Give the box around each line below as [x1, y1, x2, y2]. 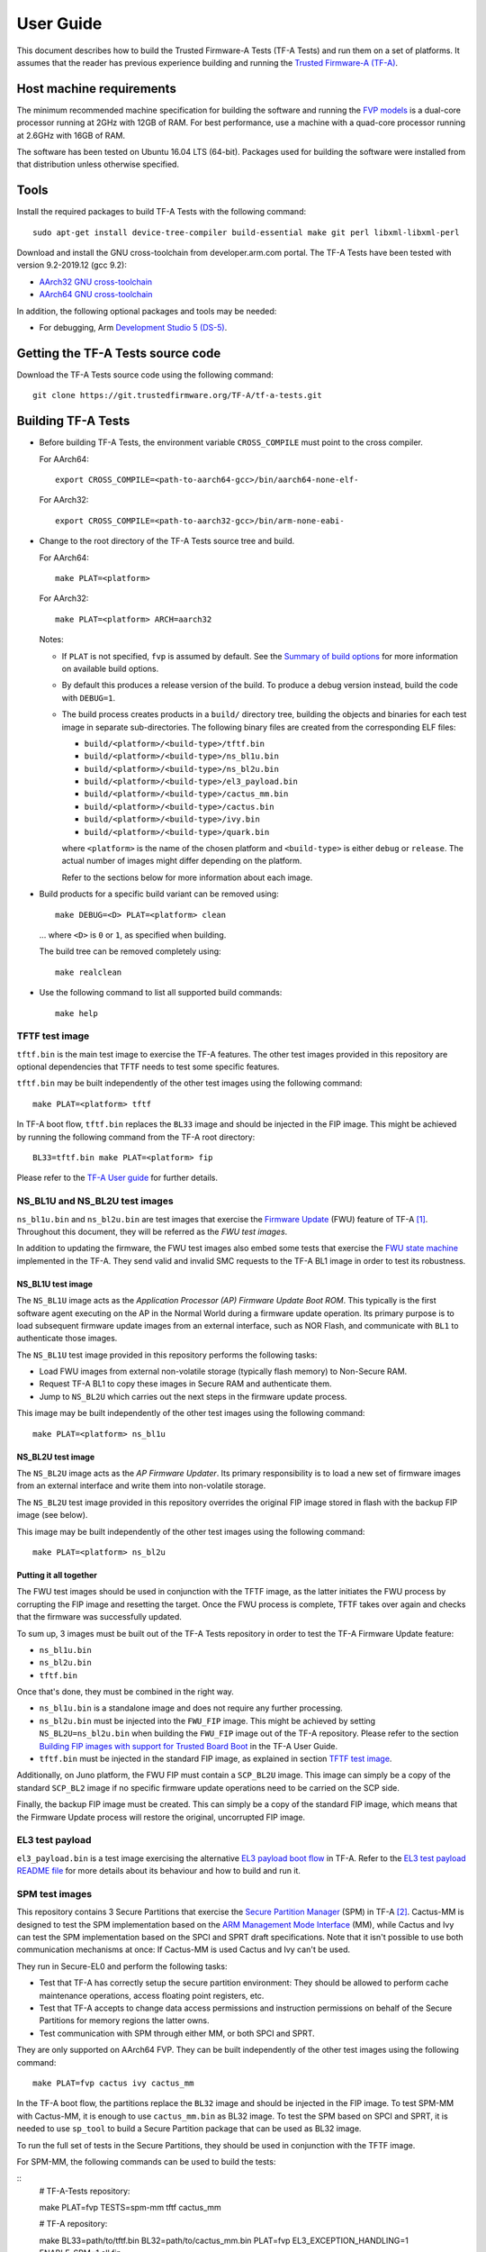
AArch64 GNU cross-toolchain [39, 289, 153, 300]
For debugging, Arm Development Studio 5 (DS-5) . [39, 322, 228, 333]
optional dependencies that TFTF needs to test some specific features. [16, 1061, 280, 1072]
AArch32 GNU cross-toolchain [39, 276, 153, 287]
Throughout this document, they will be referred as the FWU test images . [16, 1226, 288, 1237]
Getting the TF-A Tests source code [16, 345, 221, 360]
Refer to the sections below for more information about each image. [61, 872, 313, 883]
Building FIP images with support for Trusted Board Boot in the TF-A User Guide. [39, 1740, 338, 1751]
